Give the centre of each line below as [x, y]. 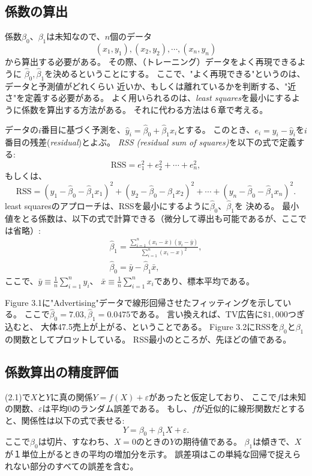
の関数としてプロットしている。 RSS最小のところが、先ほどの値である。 [148, 339]
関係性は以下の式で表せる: [73, 420]
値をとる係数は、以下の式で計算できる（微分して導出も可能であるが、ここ [151, 218]
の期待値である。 [208, 441]
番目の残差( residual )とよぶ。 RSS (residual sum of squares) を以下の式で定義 [151, 142]
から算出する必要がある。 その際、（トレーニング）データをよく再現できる [151, 61]
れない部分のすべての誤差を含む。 [72, 465]
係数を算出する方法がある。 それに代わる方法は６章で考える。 [145, 109]
